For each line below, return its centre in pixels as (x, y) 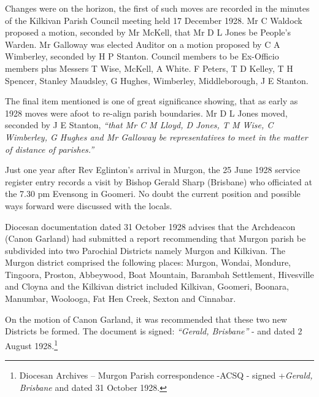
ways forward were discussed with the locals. (89, 205)
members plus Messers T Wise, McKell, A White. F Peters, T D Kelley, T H (149, 68)
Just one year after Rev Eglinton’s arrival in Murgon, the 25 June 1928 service (153, 170)
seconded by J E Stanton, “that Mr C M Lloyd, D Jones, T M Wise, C (139, 125)
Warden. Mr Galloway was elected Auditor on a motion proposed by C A (143, 44)
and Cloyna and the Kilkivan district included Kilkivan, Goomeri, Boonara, (147, 286)
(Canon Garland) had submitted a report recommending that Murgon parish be (156, 238)
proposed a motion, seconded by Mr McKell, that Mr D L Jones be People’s (148, 32)
